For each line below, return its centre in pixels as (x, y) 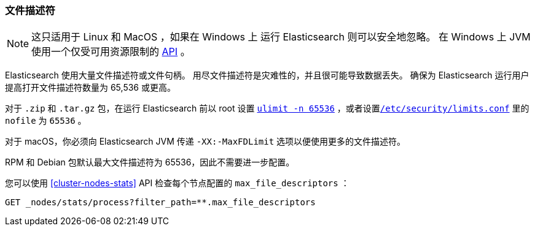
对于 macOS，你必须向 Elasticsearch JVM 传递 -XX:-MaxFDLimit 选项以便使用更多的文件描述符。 (205, 142)
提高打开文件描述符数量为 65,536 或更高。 (90, 88)
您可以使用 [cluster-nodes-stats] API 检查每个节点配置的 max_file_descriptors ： (177, 183)
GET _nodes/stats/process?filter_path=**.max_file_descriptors (160, 203)
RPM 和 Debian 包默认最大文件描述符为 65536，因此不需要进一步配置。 (150, 162)
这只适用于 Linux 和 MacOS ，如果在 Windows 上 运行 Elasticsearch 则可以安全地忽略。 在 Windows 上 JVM (281, 37)
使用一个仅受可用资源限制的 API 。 (111, 52)
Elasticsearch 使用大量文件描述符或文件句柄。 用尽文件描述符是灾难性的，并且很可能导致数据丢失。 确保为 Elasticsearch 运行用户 (267, 75)
